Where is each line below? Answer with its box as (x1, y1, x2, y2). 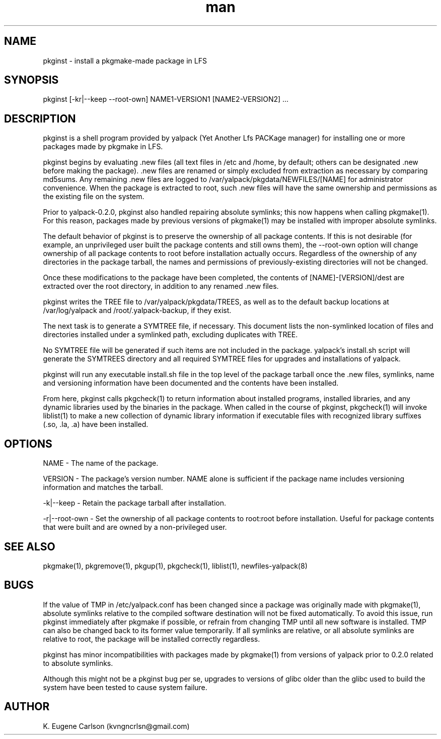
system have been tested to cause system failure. (43, 683, 207, 692)
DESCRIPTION (4, 112, 76, 125)
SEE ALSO (4, 540, 55, 553)
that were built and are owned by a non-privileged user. (43, 523, 227, 532)
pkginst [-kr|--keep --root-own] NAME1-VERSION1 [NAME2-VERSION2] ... (43, 95, 289, 104)
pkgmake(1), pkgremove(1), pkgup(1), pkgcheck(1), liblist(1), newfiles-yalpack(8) (43, 561, 308, 570)
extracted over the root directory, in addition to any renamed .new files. (43, 282, 279, 291)
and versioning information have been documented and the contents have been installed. (43, 379, 339, 388)
